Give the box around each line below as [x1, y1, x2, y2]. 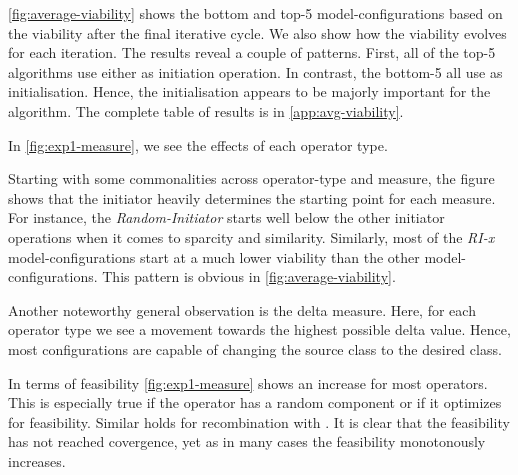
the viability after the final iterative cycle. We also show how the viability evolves [8, 22, 507, 43]
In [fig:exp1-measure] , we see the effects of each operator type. [8, 134, 388, 155]
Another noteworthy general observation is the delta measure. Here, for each [8, 299, 476, 320]
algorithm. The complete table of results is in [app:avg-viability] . [8, 100, 404, 121]
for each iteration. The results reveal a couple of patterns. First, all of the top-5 [8, 42, 496, 63]
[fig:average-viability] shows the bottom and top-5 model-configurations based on [8, 3, 503, 23]
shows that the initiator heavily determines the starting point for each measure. [8, 187, 496, 208]
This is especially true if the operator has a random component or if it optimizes [8, 392, 502, 413]
